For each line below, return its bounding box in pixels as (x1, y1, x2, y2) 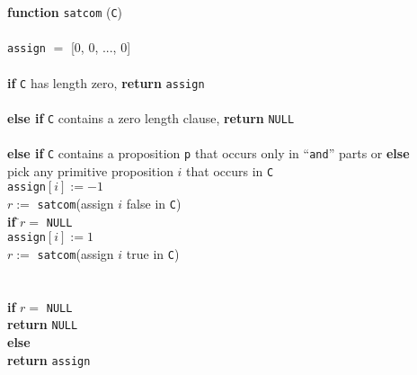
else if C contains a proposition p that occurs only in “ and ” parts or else (7, 144, 410, 162)
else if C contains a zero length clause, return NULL (7, 108, 295, 127)
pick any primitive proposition (7, 161, 173, 180)
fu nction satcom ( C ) (7, 3, 123, 21)
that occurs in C (186, 161, 274, 180)
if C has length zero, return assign (7, 73, 205, 92)
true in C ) (126, 244, 180, 263)
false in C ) (126, 193, 182, 212)
